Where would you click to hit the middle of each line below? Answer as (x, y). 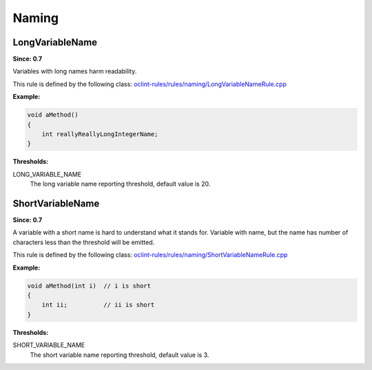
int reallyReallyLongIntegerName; (100, 134)
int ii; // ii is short (98, 305)
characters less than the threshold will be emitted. (84, 242)
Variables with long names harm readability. (75, 72)
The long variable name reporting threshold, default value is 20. (120, 184)
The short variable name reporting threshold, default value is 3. (120, 355)
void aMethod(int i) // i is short (89, 286)
